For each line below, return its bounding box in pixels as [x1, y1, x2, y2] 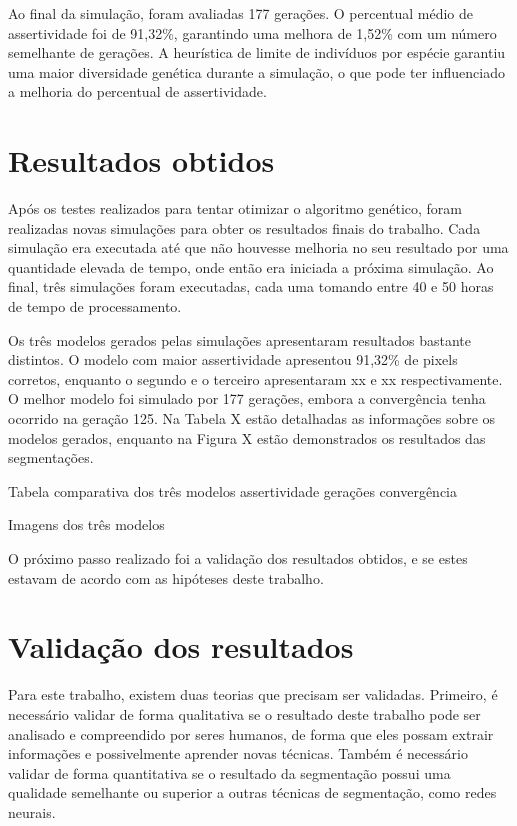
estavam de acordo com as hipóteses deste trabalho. [8, 567, 324, 588]
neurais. [8, 801, 56, 822]
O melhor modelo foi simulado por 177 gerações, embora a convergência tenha [8, 388, 486, 409]
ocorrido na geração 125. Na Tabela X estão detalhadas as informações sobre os [8, 408, 496, 429]
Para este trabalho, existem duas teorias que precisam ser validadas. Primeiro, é [8, 684, 498, 705]
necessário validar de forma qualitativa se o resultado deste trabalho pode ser [8, 703, 481, 724]
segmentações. [8, 447, 94, 468]
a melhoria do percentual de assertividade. [8, 81, 267, 102]
